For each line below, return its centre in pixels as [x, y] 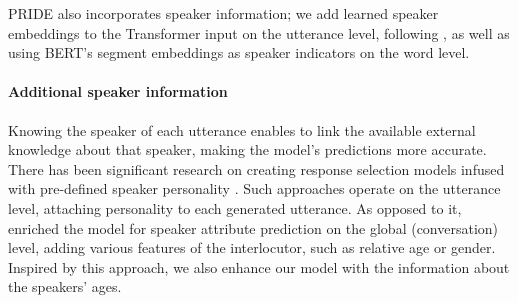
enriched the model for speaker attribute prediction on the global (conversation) [253, 227]
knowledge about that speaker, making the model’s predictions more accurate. [247, 149]
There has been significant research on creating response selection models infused [256, 168]
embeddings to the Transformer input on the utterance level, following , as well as [259, 32]
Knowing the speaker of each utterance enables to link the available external [242, 129]
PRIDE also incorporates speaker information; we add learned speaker [223, 13]
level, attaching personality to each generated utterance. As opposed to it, [235, 207]
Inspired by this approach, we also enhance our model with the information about [259, 266]
